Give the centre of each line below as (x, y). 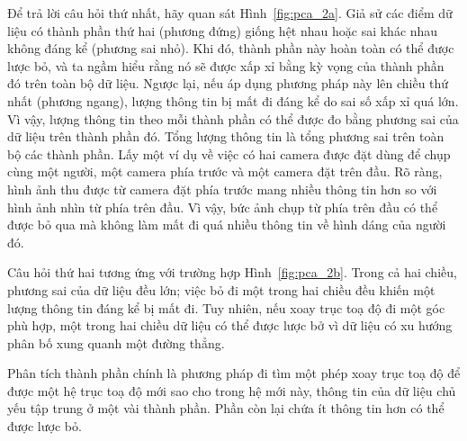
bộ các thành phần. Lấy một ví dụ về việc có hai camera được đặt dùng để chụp (229, 153)
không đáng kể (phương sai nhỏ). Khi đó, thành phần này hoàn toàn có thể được (231, 48)
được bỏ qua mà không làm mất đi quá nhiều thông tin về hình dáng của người (227, 225)
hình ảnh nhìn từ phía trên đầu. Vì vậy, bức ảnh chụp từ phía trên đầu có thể (223, 207)
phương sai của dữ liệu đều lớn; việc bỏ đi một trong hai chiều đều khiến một (221, 289)
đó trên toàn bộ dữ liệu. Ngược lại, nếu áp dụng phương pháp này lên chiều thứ (228, 83)
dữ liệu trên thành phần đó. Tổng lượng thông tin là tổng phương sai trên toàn (226, 136)
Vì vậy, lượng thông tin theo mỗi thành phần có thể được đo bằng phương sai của (233, 118)
